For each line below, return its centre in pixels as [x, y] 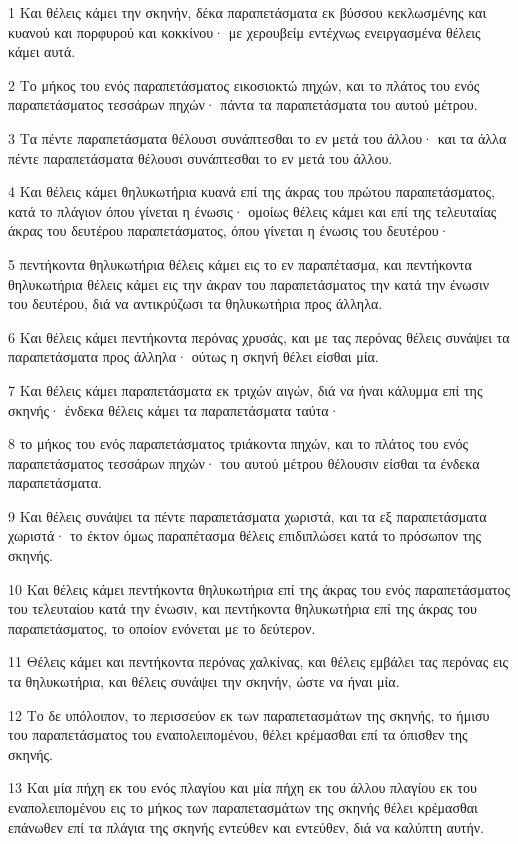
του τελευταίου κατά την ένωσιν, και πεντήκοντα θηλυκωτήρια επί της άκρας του [243, 608]
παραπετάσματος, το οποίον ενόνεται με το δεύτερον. [162, 627]
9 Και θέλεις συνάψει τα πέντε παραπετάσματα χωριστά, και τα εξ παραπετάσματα [247, 515]
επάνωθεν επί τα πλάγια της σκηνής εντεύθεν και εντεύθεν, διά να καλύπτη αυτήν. [246, 826]
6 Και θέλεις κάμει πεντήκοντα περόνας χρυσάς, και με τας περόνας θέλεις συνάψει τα [259, 336]
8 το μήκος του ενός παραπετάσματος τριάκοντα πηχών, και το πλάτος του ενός [238, 443]
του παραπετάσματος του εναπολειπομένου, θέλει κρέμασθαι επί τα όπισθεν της [238, 734]
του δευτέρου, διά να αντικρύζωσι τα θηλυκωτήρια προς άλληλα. [195, 303]
